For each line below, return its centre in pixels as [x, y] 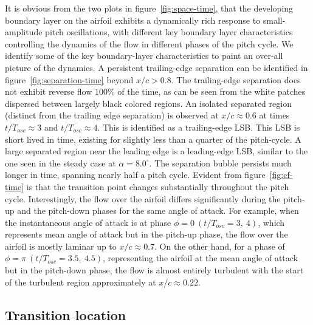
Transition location [66, 314]
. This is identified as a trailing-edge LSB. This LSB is [199, 127]
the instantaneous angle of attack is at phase [88, 222]
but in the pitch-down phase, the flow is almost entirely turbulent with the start [154, 270]
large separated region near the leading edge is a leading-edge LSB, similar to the [156, 151]
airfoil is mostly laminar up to [61, 246]
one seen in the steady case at [60, 162]
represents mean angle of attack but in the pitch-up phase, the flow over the [146, 234]
